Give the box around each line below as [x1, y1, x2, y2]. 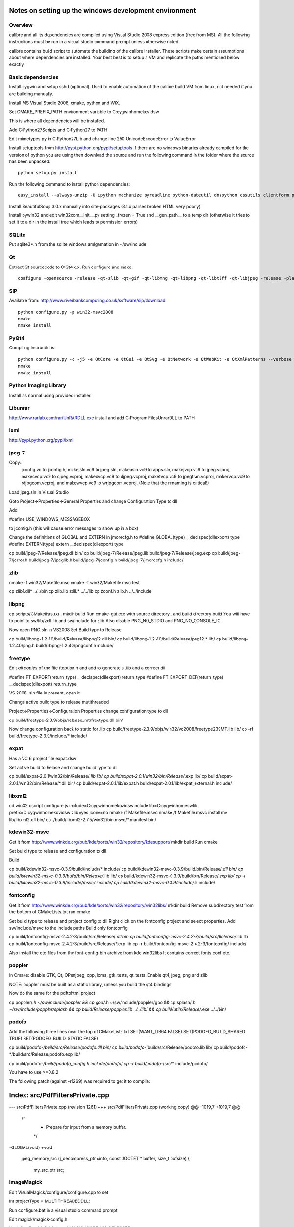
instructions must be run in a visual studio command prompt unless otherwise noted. [9, 39, 180, 45]
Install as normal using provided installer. [9, 392, 92, 398]
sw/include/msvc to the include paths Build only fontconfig [9, 925, 128, 931]
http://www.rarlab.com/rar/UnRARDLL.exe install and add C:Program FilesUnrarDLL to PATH [9, 415, 195, 421]
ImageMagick [9, 1179, 43, 1186]
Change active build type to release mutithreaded [9, 699, 109, 705]
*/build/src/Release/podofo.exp [9, 1051, 73, 1057]
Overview [9, 22, 33, 28]
